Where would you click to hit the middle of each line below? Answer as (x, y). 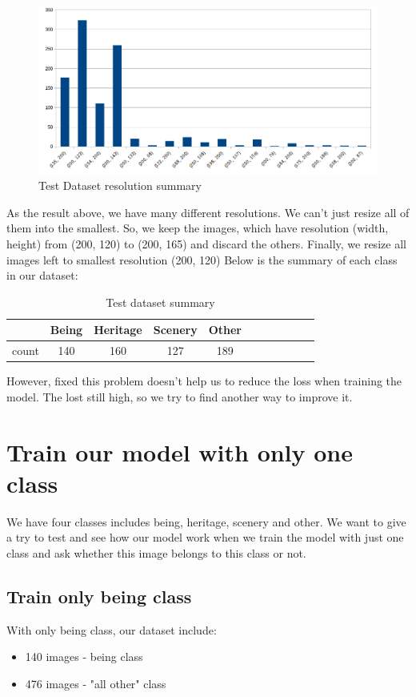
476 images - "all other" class (96, 683)
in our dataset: (42, 275)
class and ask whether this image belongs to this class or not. (156, 552)
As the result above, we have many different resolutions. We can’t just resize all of (208, 212)
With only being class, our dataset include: (112, 629)
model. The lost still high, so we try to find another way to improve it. (180, 396)
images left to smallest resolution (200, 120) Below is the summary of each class (202, 259)
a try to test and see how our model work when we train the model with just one (205, 537)
